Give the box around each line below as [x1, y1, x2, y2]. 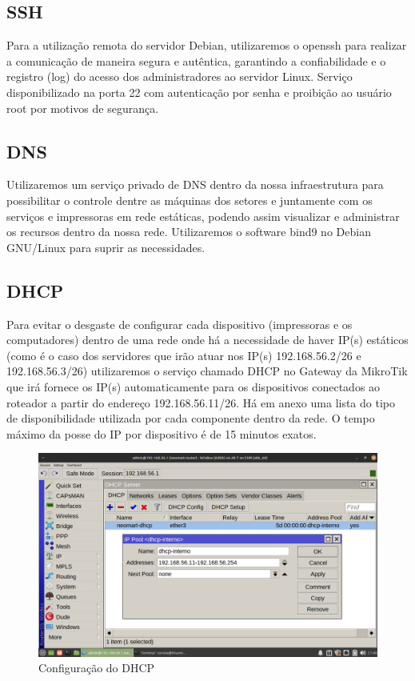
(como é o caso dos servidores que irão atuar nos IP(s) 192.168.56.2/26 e [6, 347, 361, 363]
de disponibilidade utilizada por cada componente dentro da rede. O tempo [6, 410, 375, 427]
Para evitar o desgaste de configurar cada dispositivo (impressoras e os [6, 315, 353, 332]
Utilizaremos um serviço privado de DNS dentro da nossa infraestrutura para [6, 176, 384, 193]
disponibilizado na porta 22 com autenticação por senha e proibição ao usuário [6, 83, 392, 100]
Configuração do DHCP [38, 659, 155, 676]
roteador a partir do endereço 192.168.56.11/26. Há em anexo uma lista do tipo [6, 394, 395, 411]
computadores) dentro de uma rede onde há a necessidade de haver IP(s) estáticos [6, 331, 409, 348]
